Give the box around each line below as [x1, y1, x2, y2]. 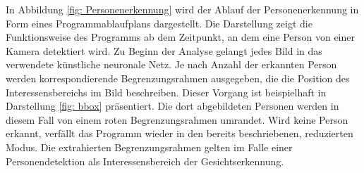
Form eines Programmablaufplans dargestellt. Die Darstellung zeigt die [6, 15, 313, 30]
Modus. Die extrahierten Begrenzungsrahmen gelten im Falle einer [6, 139, 293, 154]
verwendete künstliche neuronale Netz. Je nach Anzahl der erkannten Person [6, 57, 337, 72]
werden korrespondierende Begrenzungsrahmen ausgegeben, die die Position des [6, 70, 350, 85]
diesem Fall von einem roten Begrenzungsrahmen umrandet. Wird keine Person [6, 112, 348, 127]
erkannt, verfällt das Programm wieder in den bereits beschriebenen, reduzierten [6, 126, 353, 141]
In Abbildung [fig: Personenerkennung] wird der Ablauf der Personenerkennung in [6, 2, 359, 16]
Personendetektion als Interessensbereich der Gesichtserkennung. [6, 153, 284, 168]
